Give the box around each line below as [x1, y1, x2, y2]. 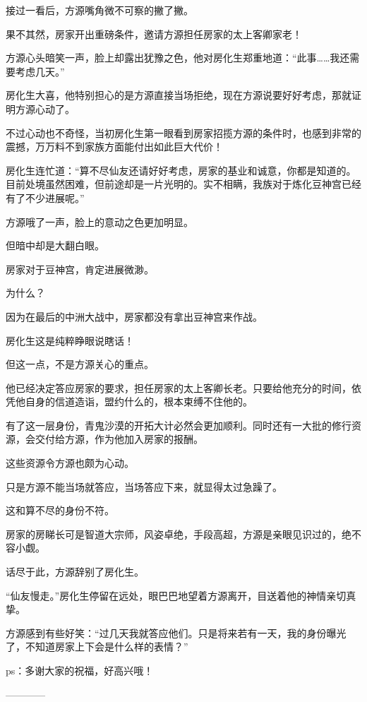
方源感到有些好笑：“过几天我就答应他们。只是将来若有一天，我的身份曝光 [6, 625, 347, 640]
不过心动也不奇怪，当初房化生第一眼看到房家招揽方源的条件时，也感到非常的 [6, 125, 361, 140]
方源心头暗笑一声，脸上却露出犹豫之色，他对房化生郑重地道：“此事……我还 [6, 50, 350, 65]
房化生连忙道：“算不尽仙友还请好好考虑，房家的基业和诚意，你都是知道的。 [6, 162, 356, 177]
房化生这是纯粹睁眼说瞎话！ [6, 333, 134, 347]
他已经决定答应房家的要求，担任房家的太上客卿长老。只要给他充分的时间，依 [6, 380, 361, 395]
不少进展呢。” [25, 190, 85, 205]
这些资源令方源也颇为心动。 [6, 456, 134, 470]
